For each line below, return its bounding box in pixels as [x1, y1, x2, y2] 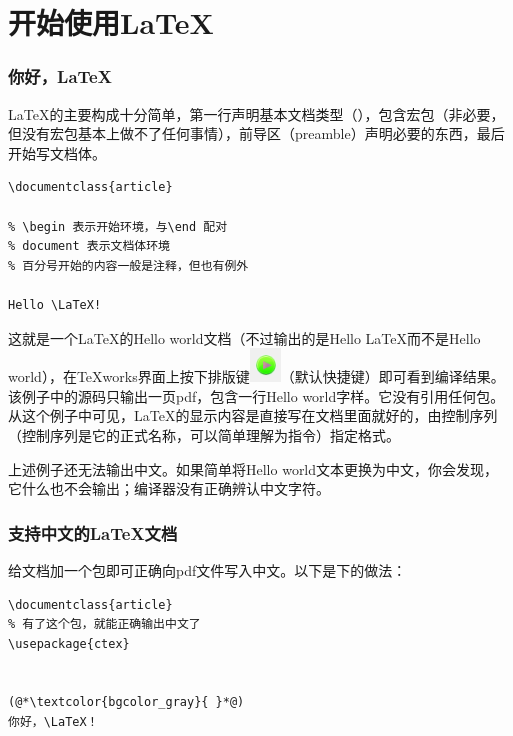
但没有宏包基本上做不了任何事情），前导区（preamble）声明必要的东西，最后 [8, 123, 505, 144]
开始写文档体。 [8, 142, 106, 163]
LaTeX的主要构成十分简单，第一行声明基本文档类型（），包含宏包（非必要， [8, 103, 505, 124]
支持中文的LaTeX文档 [8, 520, 178, 545]
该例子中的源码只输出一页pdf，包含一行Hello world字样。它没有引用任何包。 [8, 385, 505, 406]
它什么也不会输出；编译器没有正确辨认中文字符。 [8, 478, 330, 499]
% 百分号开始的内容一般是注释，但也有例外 [8, 258, 249, 273]
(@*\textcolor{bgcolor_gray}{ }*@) [8, 695, 245, 710]
